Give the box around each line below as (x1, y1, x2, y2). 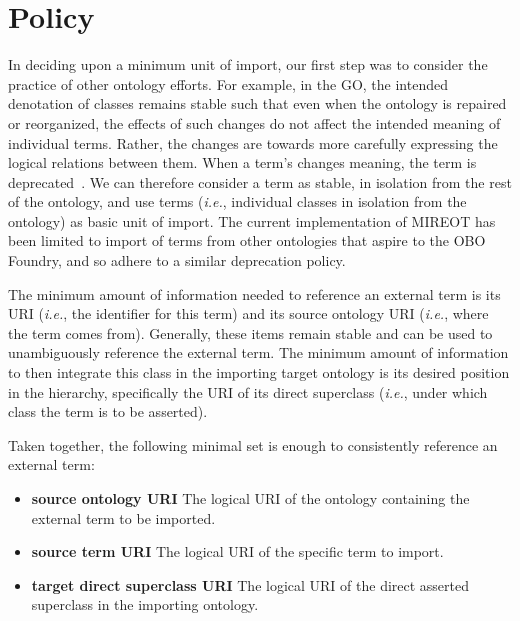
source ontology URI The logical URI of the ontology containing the (31, 488, 470, 508)
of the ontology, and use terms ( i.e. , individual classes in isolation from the (8, 191, 467, 212)
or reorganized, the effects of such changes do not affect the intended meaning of (8, 112, 501, 133)
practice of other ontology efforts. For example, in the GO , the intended (8, 73, 448, 94)
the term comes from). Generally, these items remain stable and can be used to (8, 322, 493, 343)
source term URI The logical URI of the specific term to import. (31, 541, 444, 562)
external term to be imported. (31, 507, 216, 528)
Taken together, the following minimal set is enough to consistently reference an (8, 434, 498, 455)
